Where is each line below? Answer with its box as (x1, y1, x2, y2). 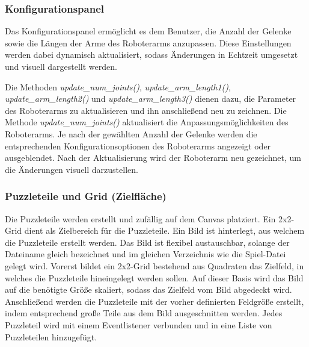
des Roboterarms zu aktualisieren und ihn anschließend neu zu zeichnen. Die (5, 104, 287, 116)
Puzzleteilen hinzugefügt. (5, 330, 97, 343)
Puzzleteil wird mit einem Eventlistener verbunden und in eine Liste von (5, 318, 272, 331)
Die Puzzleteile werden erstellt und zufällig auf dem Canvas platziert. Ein (5, 212, 276, 225)
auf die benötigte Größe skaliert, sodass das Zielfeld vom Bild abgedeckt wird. (5, 283, 292, 296)
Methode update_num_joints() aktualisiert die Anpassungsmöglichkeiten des (5, 116, 289, 128)
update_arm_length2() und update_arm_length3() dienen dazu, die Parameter (5, 92, 296, 105)
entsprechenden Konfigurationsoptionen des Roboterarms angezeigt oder (5, 139, 271, 152)
